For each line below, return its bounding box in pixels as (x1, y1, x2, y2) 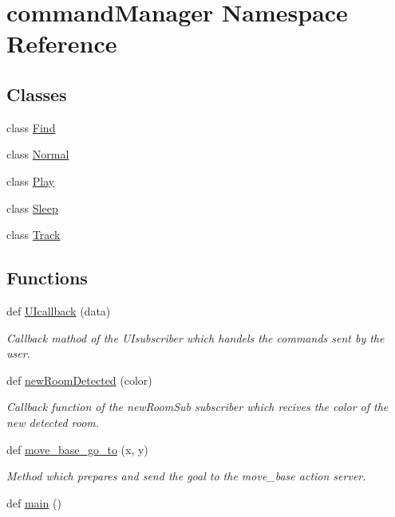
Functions (6, 265, 88, 290)
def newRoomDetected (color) (6, 371, 152, 388)
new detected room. (6, 413, 100, 430)
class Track (6, 226, 61, 243)
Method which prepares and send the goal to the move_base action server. (6, 468, 366, 484)
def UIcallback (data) (6, 302, 111, 319)
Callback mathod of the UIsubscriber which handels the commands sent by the (6, 329, 385, 346)
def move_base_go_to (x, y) (6, 441, 148, 457)
